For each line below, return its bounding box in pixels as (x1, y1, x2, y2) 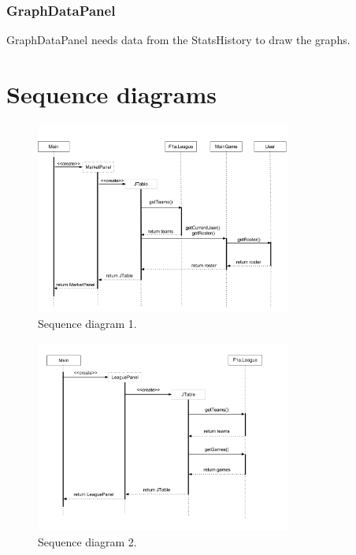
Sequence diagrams (6, 78, 217, 110)
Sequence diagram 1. (38, 315, 137, 332)
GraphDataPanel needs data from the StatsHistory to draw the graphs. (6, 32, 350, 48)
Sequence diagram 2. (38, 533, 137, 549)
